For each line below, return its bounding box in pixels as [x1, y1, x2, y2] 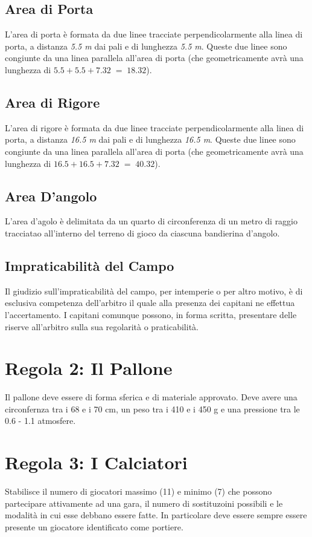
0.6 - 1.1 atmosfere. [5, 414, 76, 427]
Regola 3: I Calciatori [5, 450, 188, 475]
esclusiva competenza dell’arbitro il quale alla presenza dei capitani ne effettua [5, 296, 295, 309]
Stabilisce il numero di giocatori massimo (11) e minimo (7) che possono [5, 485, 272, 498]
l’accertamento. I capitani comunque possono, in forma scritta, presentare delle [5, 308, 297, 321]
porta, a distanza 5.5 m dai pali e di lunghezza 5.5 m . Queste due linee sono [5, 39, 287, 52]
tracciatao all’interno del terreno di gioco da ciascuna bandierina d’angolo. [5, 226, 280, 239]
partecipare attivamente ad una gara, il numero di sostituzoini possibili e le [5, 496, 283, 509]
